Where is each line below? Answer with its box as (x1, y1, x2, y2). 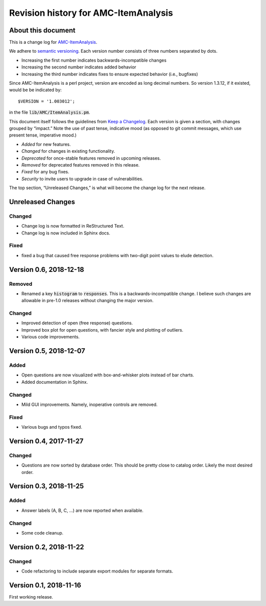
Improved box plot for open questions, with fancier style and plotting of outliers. (21, 327, 184, 333)
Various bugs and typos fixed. (21, 424, 82, 430)
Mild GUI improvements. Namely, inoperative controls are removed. (21, 402, 158, 407)
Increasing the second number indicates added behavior (21, 64, 136, 70)
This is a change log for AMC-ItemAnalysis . (9, 39, 98, 45)
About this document (9, 26, 76, 34)
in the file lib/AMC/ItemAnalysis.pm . (9, 109, 91, 115)
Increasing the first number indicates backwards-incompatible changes (21, 57, 167, 63)
